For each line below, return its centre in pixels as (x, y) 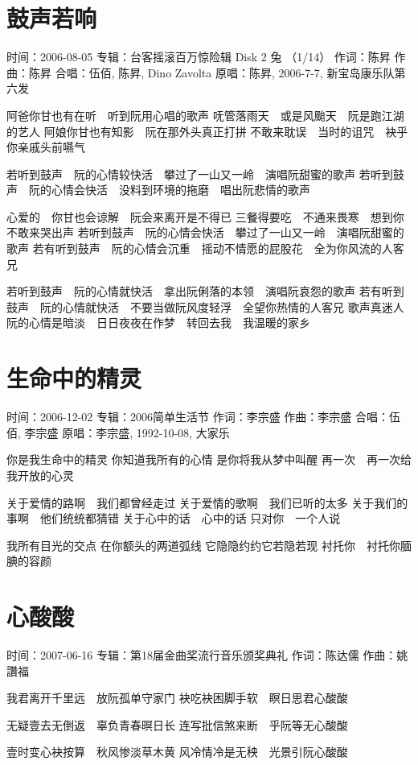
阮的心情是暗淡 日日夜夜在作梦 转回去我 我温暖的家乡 (158, 323)
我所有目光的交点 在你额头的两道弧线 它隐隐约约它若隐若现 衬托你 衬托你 (203, 545)
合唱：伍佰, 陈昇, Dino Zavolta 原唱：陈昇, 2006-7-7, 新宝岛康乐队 (225, 72)
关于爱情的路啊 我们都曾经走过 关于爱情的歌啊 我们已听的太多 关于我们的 (207, 502)
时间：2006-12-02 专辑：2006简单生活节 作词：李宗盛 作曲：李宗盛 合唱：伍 (203, 417)
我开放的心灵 (40, 475)
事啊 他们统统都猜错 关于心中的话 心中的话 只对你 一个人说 (174, 518)
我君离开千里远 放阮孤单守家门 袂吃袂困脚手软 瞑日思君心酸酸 (177, 698)
